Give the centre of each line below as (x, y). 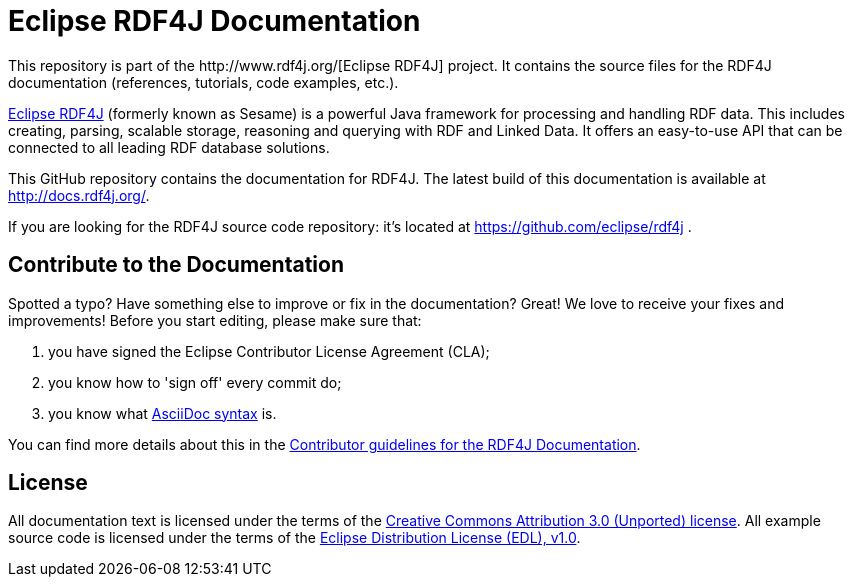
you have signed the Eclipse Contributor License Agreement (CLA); (269, 351)
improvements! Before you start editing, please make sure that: (215, 320)
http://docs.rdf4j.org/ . (79, 195)
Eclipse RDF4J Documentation (214, 21)
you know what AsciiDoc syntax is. (162, 413)
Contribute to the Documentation (176, 265)
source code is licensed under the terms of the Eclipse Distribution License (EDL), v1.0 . (294, 538)
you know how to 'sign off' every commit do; (195, 382)
